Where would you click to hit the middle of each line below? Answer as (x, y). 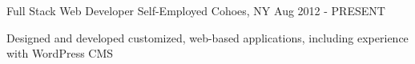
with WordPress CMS (60, 53)
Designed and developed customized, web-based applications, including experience (207, 37)
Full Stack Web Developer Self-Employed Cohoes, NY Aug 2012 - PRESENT (196, 10)
